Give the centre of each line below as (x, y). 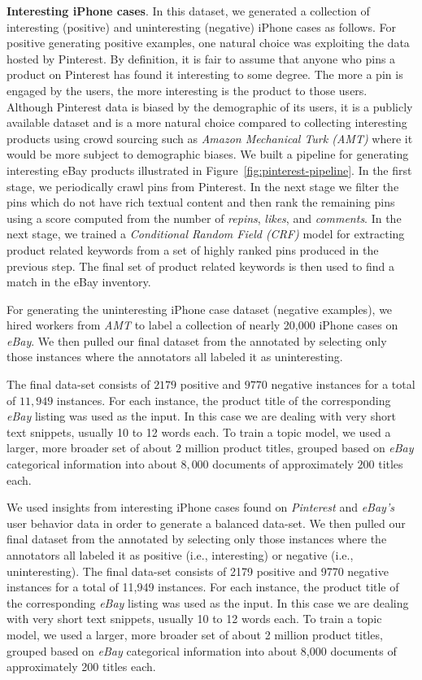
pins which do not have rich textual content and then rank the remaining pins (201, 202)
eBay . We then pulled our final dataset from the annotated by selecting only (197, 340)
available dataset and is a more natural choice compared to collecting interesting (207, 122)
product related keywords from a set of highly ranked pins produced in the (193, 249)
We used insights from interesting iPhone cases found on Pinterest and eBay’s (200, 507)
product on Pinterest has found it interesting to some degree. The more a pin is (205, 74)
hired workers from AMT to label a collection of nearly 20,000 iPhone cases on (202, 325)
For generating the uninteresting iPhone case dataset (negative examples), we (200, 309)
